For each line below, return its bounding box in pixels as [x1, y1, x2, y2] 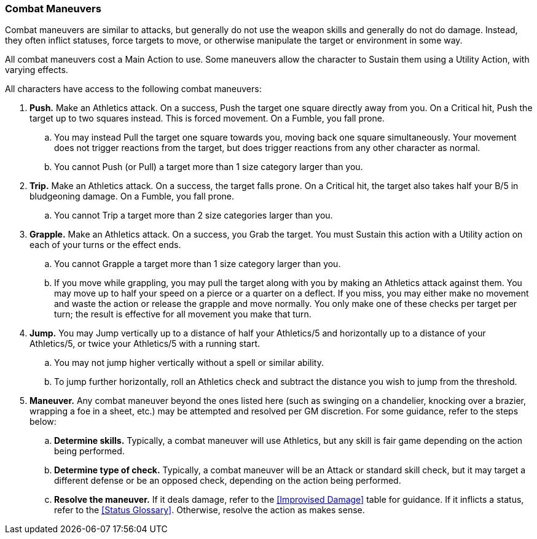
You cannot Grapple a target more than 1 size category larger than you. [54, 258, 341, 269]
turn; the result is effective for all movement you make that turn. [54, 309, 312, 320]
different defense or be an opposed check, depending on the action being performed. [54, 475, 401, 486]
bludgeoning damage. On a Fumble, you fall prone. [29, 191, 235, 202]
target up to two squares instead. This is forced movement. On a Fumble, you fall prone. [29, 113, 385, 124]
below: [29, 416, 57, 427]
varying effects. [5, 64, 68, 76]
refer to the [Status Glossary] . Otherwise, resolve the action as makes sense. [54, 505, 365, 516]
